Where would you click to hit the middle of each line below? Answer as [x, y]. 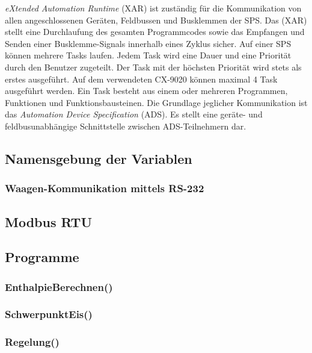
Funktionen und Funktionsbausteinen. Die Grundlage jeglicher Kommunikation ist [156, 102]
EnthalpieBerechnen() [59, 286]
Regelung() [32, 342]
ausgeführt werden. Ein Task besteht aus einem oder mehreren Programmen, [146, 91]
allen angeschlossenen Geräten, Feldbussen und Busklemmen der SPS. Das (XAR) [156, 20]
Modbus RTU [49, 221]
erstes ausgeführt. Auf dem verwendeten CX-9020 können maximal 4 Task [141, 79]
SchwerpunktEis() [49, 314]
